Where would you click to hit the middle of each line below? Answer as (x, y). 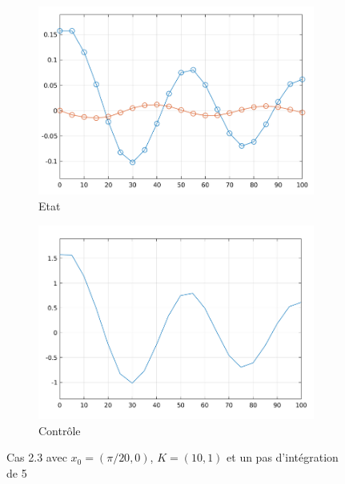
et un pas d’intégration (283, 457)
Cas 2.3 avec (37, 457)
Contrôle (60, 430)
